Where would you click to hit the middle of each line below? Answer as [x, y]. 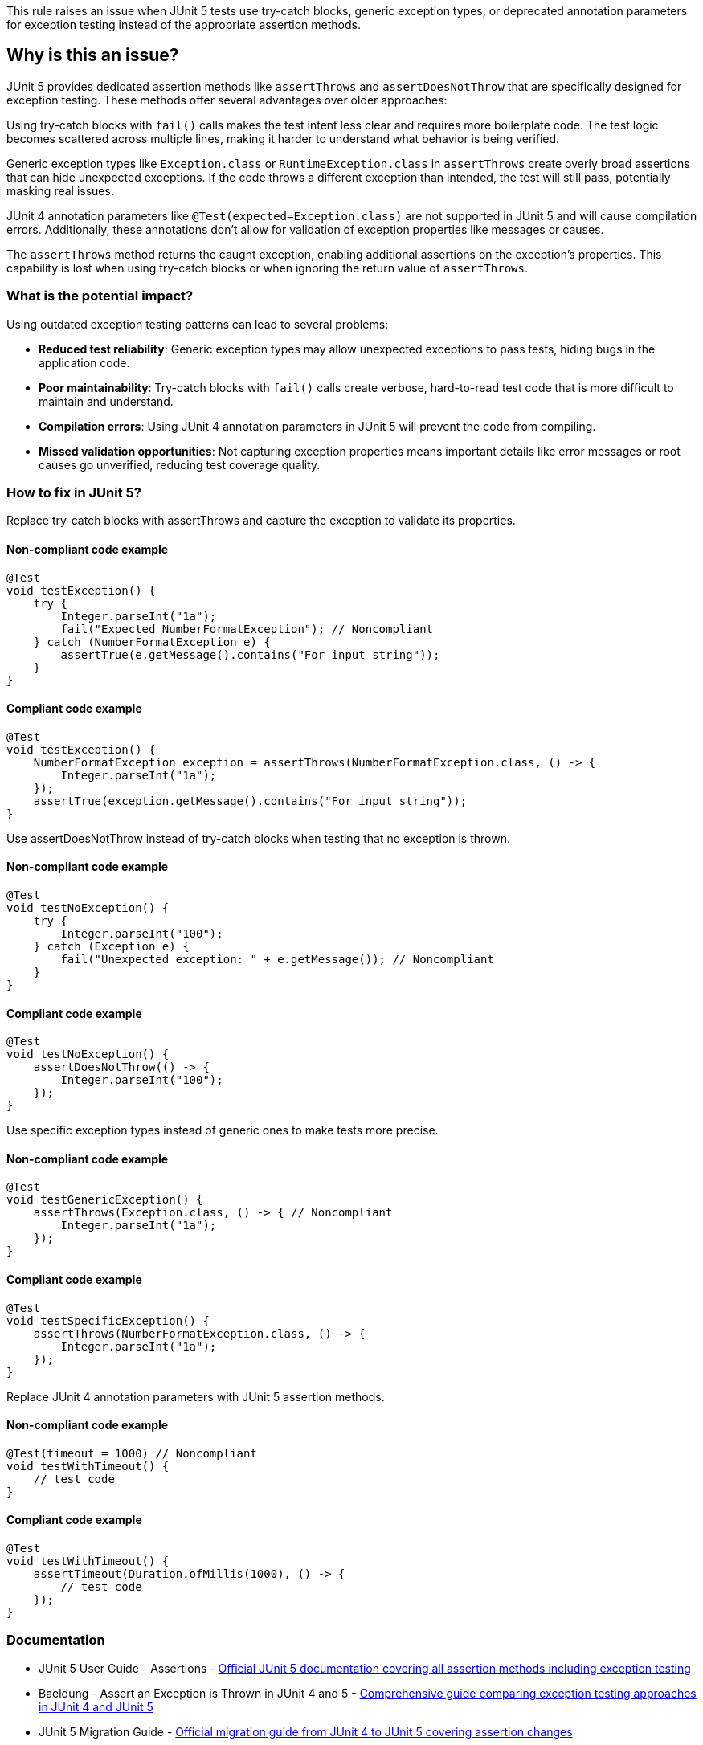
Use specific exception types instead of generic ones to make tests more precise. [223, 1130]
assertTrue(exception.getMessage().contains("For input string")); [250, 801]
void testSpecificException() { [108, 1320]
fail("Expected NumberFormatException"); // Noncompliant [247, 629]
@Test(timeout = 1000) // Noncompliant [132, 1453]
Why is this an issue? [93, 55]
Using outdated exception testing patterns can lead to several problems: [198, 324]
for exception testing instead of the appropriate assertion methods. [184, 25]
